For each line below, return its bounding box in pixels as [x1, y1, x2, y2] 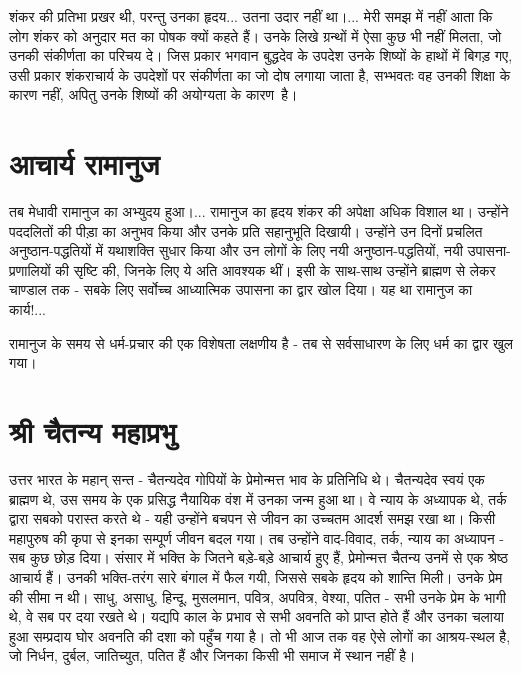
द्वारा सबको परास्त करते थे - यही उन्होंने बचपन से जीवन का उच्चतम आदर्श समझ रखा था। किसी [9, 508, 496, 529]
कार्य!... [9, 299, 47, 320]
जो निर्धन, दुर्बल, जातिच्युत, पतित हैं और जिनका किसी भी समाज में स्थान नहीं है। [9, 645, 416, 666]
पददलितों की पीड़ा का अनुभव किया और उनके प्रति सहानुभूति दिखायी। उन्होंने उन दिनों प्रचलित [9, 220, 483, 241]
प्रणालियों [9, 259, 51, 280]
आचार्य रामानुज [9, 143, 160, 184]
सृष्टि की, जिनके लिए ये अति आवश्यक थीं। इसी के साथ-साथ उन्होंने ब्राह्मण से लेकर [73, 259, 496, 280]
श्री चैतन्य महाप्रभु [9, 411, 176, 452]
